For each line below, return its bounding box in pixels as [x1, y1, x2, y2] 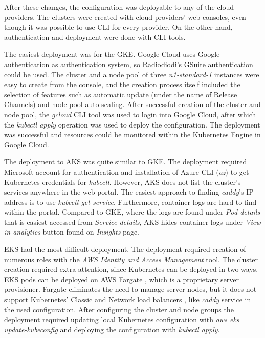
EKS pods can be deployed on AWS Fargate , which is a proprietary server [4, 273, 239, 284]
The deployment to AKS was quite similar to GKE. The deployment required [4, 156, 247, 167]
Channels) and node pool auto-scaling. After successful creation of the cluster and [4, 99, 261, 110]
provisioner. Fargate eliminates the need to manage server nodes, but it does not [4, 284, 257, 294]
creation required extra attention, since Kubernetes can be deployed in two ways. [4, 264, 258, 274]
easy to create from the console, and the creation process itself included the [4, 79, 240, 90]
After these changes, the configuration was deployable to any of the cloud [4, 2, 234, 12]
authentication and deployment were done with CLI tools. [4, 31, 186, 42]
